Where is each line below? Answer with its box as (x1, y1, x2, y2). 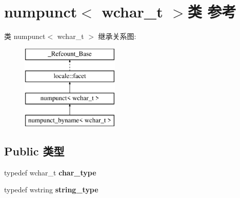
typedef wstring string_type (4, 184, 98, 195)
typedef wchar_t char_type (4, 167, 96, 177)
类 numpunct (4, 31, 46, 42)
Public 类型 (4, 143, 65, 159)
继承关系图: (98, 31, 136, 42)
